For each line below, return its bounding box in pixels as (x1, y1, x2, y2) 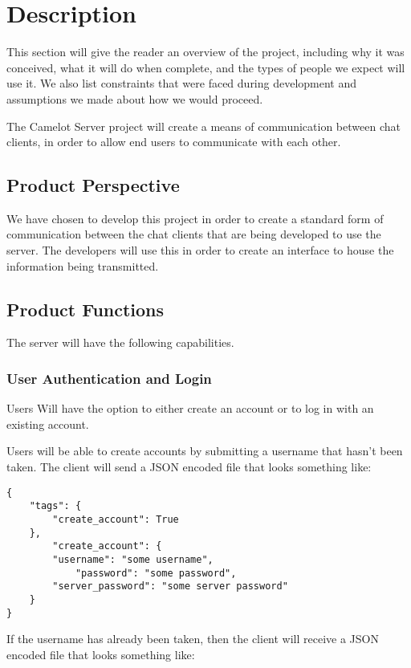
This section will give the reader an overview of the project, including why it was (6, 43, 405, 60)
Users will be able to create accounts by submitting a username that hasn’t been (6, 442, 403, 459)
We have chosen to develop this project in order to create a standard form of (6, 210, 384, 226)
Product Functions (6, 296, 165, 321)
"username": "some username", (52, 553, 214, 565)
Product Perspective (6, 173, 180, 198)
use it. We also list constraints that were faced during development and (6, 75, 357, 92)
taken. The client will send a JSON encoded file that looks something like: (6, 458, 372, 475)
